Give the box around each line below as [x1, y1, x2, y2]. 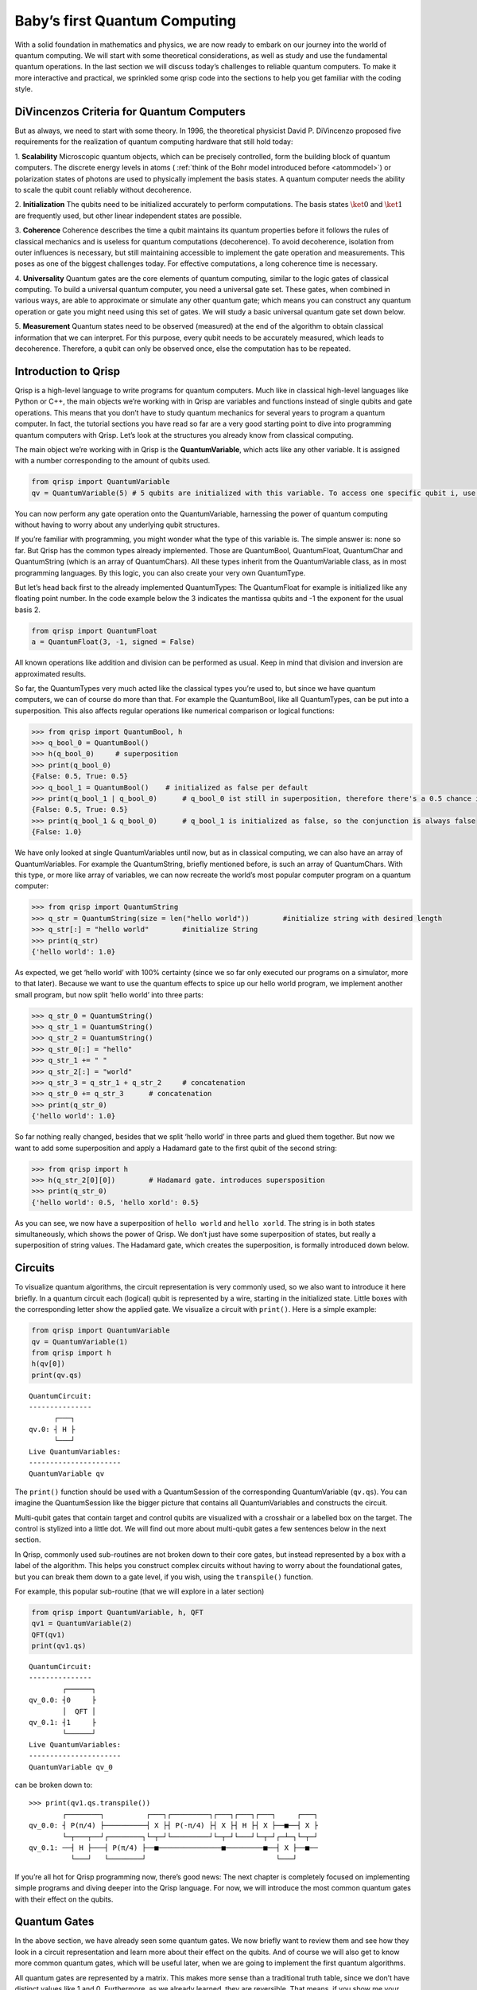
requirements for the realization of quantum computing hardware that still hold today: [14, 137, 293, 146]
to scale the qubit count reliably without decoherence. [14, 185, 192, 194]
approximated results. [14, 669, 87, 678]
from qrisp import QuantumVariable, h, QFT [31, 1608, 204, 1617]
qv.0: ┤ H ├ [29, 1425, 76, 1434]
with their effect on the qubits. [14, 1894, 114, 1904]
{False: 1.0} [31, 828, 83, 837]
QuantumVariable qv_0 [29, 1762, 113, 1771]
